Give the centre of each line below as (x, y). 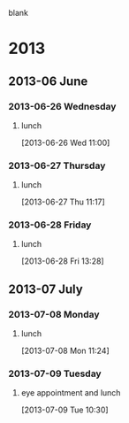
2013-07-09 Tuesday (55, 373)
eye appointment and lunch (71, 393)
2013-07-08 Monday (54, 314)
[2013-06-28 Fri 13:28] (62, 261)
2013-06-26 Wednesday (62, 106)
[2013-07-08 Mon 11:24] (65, 351)
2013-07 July (46, 289)
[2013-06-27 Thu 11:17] (63, 202)
